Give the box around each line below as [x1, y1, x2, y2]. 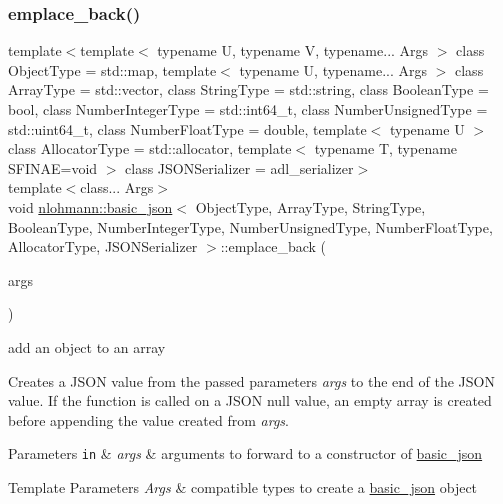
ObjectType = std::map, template [8, 59, 217, 80]
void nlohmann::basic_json [8, 196, 173, 217]
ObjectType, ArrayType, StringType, [195, 196, 426, 217]
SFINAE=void [8, 157, 98, 178]
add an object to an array [8, 336, 166, 357]
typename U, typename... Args [239, 59, 428, 80]
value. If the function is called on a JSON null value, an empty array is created [8, 390, 492, 411]
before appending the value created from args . [8, 409, 289, 430]
